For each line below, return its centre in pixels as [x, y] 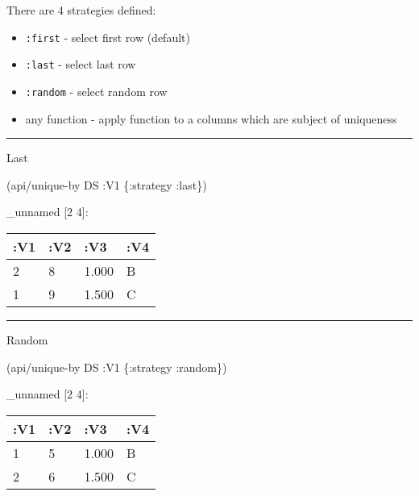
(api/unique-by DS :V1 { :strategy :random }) [117, 367]
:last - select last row [81, 64]
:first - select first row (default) [108, 37]
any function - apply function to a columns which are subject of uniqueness [211, 118]
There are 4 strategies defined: [81, 10]
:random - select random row [96, 91]
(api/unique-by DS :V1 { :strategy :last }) [107, 184]
